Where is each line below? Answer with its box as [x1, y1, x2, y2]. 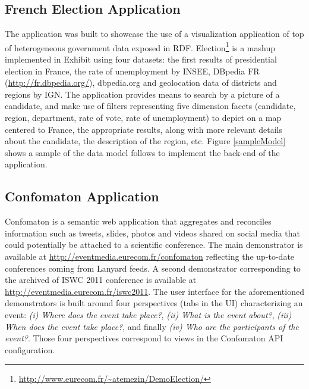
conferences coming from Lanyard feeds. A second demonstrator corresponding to [5, 262, 301, 274]
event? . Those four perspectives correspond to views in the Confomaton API [5, 332, 283, 344]
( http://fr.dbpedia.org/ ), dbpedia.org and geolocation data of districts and [5, 76, 277, 89]
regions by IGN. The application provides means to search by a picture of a [5, 88, 280, 100]
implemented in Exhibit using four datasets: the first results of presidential [5, 53, 277, 66]
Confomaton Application [5, 187, 159, 206]
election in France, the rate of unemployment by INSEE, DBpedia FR [5, 64, 260, 77]
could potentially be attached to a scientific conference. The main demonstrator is [5, 238, 303, 251]
